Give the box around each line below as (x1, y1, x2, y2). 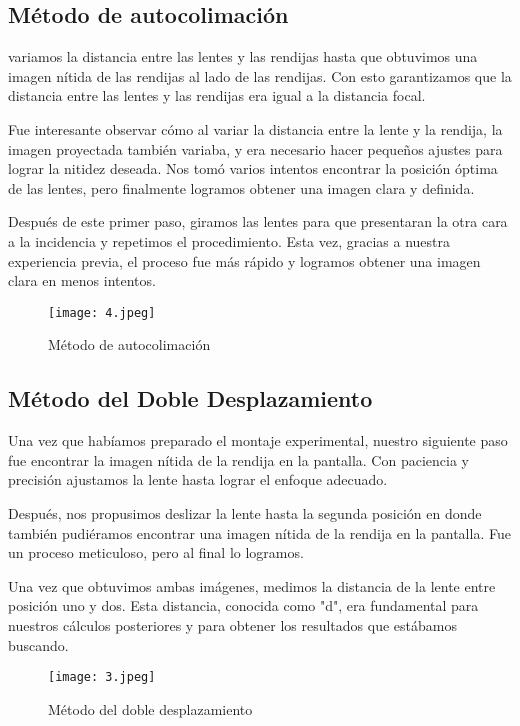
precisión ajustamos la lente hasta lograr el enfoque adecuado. (8, 469, 388, 490)
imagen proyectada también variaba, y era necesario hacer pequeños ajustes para (8, 138, 503, 159)
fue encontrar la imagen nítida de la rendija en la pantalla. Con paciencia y (8, 449, 469, 470)
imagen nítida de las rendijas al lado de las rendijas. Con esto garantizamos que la (8, 65, 512, 86)
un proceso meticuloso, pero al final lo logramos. (8, 542, 304, 563)
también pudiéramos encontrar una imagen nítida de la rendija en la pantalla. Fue (8, 522, 511, 543)
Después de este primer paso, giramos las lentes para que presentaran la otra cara (8, 211, 508, 232)
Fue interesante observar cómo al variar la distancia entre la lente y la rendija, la (8, 118, 503, 139)
